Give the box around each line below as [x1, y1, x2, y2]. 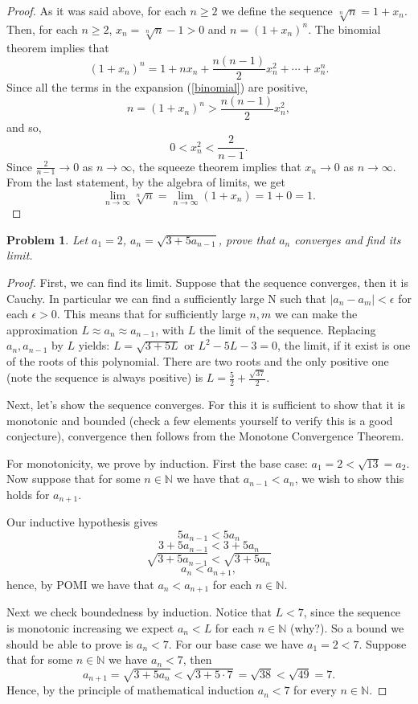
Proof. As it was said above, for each [6, 2, 186, 18]
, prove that [218, 231, 276, 248]
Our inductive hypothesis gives [6, 514, 158, 530]
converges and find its [294, 231, 401, 248]
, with [155, 321, 185, 338]
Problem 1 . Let [6, 231, 88, 248]
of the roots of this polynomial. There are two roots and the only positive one [6, 352, 389, 369]
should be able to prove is [6, 635, 133, 652]
